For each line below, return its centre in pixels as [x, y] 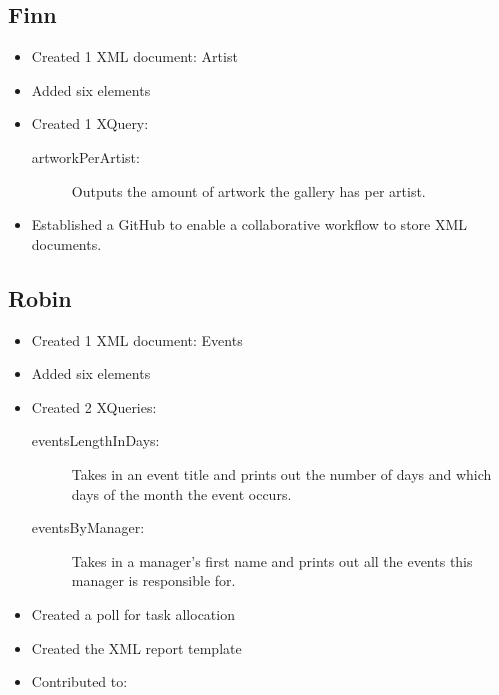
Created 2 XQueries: [94, 406]
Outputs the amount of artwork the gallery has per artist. [248, 190]
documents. [66, 243]
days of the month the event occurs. [181, 493]
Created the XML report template [136, 647]
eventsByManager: [88, 527]
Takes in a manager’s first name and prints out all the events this [272, 560]
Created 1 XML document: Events [137, 339]
